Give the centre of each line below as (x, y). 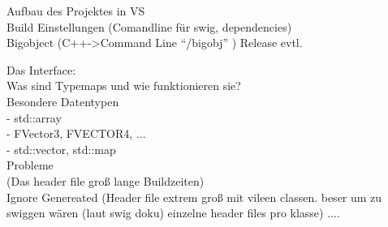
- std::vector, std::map (61, 149)
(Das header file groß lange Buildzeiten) (106, 180)
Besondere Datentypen (63, 101)
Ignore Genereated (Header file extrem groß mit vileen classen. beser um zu (194, 197)
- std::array (34, 117)
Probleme (30, 165)
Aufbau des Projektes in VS (76, 11)
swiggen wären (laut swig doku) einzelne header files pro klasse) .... (173, 213)
